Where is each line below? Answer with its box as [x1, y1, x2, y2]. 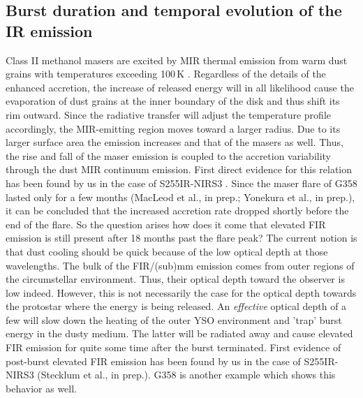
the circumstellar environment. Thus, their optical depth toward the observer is [6, 272, 345, 286]
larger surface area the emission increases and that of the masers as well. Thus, [6, 135, 343, 149]
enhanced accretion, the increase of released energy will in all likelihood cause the [6, 80, 354, 94]
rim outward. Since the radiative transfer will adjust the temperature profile [6, 107, 332, 121]
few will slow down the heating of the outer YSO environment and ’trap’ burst [6, 312, 342, 327]
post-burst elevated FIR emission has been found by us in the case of [6, 353, 301, 368]
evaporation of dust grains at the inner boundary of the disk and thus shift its [6, 94, 340, 108]
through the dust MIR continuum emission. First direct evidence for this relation [6, 162, 353, 177]
